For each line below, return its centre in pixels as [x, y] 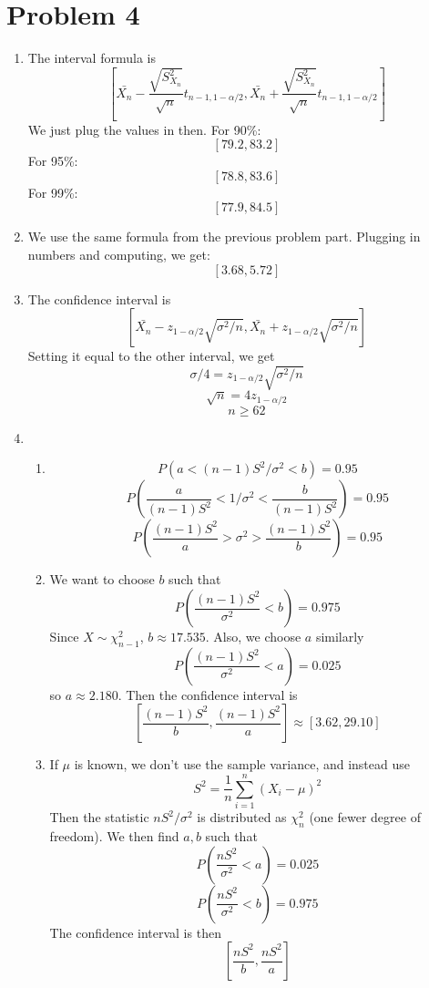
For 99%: [53, 192]
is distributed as [242, 817]
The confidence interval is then [135, 932]
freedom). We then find [114, 835]
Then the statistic [99, 817]
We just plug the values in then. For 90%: [144, 129]
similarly [340, 637]
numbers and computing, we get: [119, 255]
